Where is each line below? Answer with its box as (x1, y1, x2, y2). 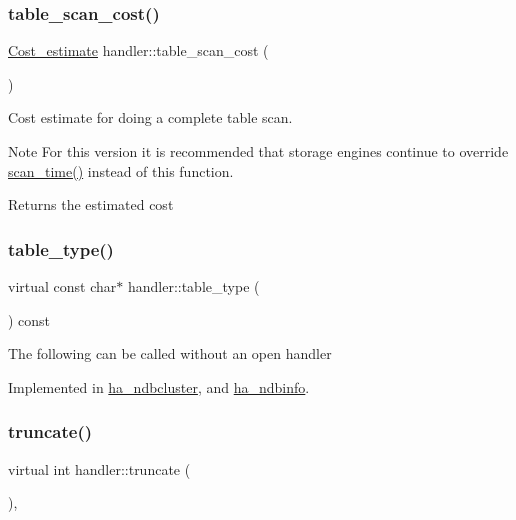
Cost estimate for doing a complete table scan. (8, 107, 293, 128)
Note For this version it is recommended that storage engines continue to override (8, 141, 509, 161)
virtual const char (8, 276, 117, 296)
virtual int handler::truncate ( (8, 458, 191, 479)
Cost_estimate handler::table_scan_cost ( (8, 40, 269, 61)
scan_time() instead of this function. (8, 160, 234, 181)
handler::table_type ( (127, 276, 260, 296)
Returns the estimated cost (8, 194, 174, 215)
